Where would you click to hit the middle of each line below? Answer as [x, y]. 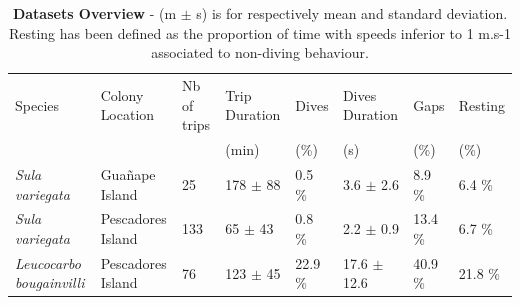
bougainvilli [50, 282]
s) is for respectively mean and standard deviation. [352, 13]
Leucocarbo [48, 262]
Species [37, 104]
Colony [122, 94]
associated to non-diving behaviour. [260, 52]
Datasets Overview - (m [94, 13]
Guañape [128, 173]
